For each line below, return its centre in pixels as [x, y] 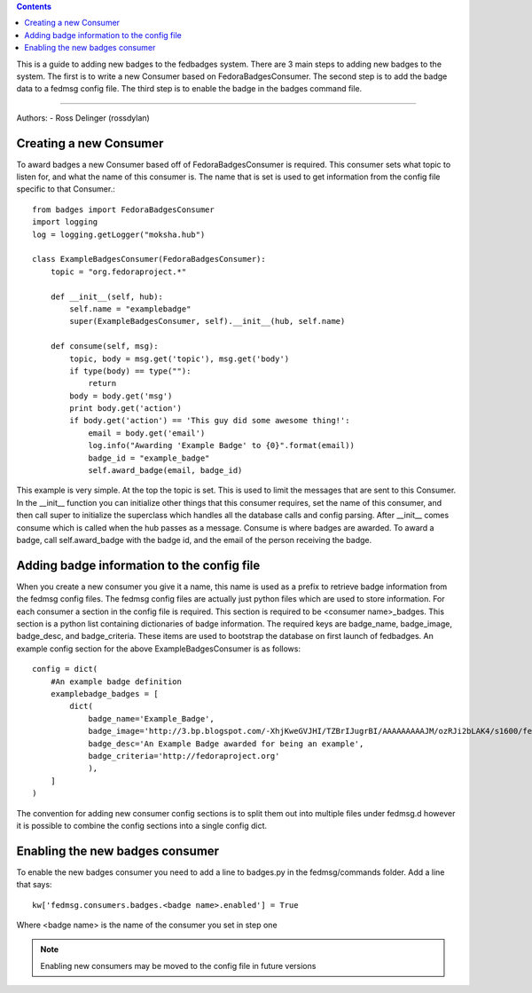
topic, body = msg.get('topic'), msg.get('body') [180, 359]
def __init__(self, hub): [107, 296]
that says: [34, 885]
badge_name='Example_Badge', [151, 718]
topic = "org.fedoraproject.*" [118, 272]
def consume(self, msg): [104, 347]
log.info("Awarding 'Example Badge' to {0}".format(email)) [221, 445]
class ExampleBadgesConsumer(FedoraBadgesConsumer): [149, 259]
